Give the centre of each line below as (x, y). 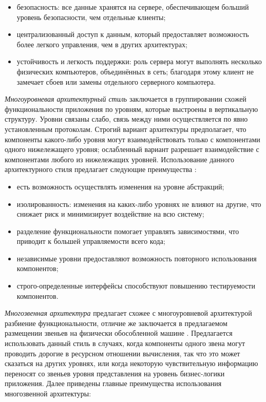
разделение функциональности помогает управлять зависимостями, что (128, 231)
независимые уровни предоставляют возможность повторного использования (137, 258)
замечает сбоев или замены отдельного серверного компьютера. (116, 81)
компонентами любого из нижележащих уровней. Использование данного (119, 159)
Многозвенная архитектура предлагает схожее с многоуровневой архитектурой (128, 313)
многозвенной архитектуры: (48, 393)
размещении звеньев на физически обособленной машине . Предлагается (119, 333)
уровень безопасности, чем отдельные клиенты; (91, 17)
